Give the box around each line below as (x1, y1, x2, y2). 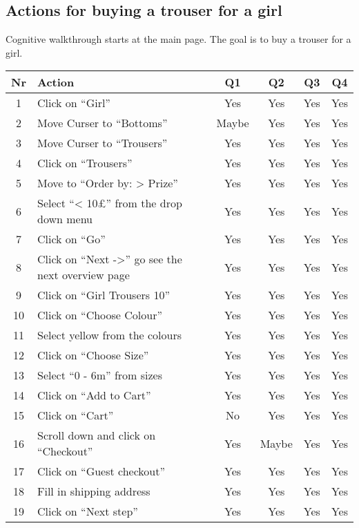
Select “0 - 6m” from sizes (37, 367, 163, 384)
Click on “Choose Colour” (37, 307, 162, 323)
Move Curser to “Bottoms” (37, 115, 168, 131)
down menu (37, 211, 93, 227)
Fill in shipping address (37, 483, 151, 500)
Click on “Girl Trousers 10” (37, 287, 170, 303)
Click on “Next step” (37, 503, 138, 520)
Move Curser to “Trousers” (37, 135, 168, 151)
